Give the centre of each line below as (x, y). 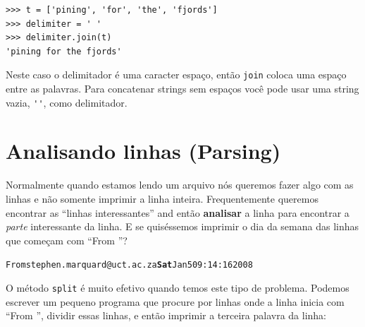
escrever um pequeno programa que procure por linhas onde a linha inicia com (175, 301)
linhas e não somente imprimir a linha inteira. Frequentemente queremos (162, 198)
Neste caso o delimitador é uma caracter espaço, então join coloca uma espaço (176, 75)
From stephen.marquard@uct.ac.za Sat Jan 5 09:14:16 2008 (129, 265)
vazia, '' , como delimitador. (67, 102)
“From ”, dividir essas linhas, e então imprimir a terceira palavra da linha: (166, 315)
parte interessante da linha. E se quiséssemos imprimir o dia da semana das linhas (182, 226)
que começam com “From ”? (67, 240)
